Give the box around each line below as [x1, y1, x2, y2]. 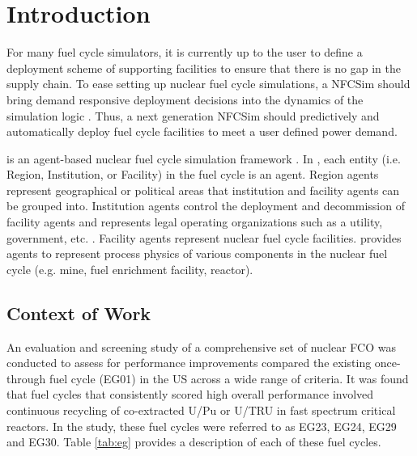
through [6, 369, 46, 386]
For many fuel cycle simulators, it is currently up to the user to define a [6, 44, 363, 61]
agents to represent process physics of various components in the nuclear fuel [6, 245, 388, 262]
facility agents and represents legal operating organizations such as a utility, [6, 213, 383, 230]
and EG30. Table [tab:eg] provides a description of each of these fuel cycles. [6, 433, 381, 450]
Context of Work [6, 300, 151, 325]
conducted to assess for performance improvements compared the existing [6, 354, 372, 371]
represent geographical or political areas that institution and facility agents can [6, 181, 400, 198]
